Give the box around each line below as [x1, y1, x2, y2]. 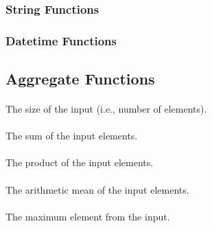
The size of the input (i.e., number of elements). [5, 102, 207, 116]
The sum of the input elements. [5, 128, 138, 143]
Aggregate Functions [5, 68, 155, 89]
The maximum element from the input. [5, 209, 170, 223]
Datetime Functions [5, 32, 117, 49]
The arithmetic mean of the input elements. [5, 182, 189, 196]
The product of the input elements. [5, 155, 154, 170]
